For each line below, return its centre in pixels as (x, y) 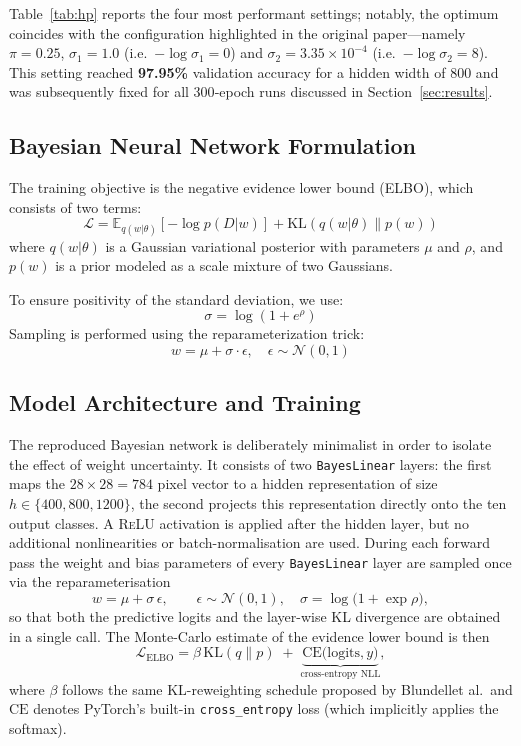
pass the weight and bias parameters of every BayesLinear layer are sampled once (260, 561)
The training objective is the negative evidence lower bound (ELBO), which (241, 187)
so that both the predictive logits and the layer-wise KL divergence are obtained (255, 616)
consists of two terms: (75, 206)
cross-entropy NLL (340, 674)
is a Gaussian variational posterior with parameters (262, 245)
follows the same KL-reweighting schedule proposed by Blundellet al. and (287, 688)
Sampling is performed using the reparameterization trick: (187, 333)
